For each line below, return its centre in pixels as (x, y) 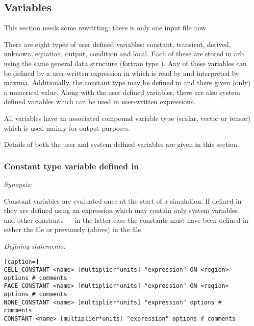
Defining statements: (35, 245)
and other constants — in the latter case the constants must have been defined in (126, 220)
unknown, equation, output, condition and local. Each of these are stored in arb (124, 54)
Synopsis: (18, 184)
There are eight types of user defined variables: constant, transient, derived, (117, 44)
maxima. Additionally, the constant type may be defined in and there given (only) (127, 82)
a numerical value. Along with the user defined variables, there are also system (122, 92)
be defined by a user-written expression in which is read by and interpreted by (122, 73)
